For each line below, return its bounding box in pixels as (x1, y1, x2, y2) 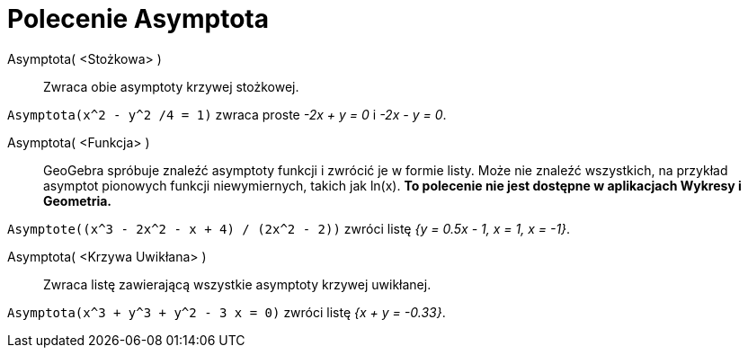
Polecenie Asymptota (7, 4, 269, 34)
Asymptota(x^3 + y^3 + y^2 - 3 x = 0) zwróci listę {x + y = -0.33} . (7, 304, 446, 320)
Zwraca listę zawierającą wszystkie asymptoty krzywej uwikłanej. (43, 276, 432, 292)
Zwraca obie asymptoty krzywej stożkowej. (43, 78, 299, 94)
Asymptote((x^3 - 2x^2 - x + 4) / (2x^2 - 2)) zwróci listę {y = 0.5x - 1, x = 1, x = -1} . (7, 220, 571, 236)
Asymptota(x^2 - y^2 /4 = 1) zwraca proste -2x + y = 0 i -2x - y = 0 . (7, 106, 447, 122)
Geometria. (43, 192, 112, 209)
